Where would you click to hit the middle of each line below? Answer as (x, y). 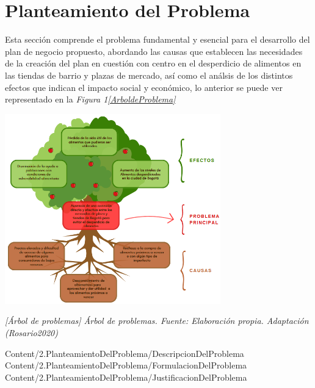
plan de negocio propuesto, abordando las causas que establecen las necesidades (154, 51)
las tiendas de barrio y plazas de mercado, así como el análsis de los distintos (149, 75)
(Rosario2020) (31, 333)
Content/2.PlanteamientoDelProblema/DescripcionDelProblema (125, 353)
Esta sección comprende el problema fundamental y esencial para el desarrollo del (157, 39)
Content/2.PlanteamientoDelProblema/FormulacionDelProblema (126, 365)
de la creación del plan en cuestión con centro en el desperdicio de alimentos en (153, 63)
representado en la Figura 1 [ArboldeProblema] (90, 99)
